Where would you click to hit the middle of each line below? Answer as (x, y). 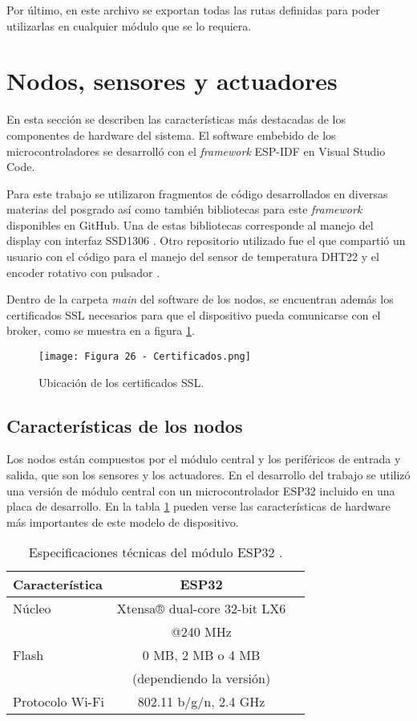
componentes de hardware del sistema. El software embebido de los (171, 134)
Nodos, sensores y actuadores (172, 81)
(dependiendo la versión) (201, 678)
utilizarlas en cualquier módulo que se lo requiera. (129, 25)
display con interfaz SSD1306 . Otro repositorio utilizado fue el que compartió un (206, 240)
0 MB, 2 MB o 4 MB (201, 655)
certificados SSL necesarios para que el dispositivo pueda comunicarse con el (194, 314)
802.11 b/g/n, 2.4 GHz (201, 702)
